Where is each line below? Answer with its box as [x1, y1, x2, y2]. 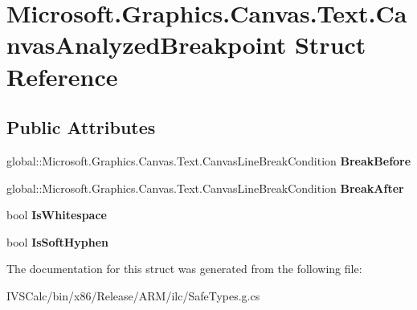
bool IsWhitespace [6, 206, 107, 223]
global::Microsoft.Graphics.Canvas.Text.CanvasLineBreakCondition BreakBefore [6, 152, 411, 169]
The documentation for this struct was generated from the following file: [6, 260, 362, 277]
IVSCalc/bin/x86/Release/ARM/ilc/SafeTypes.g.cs [6, 287, 260, 304]
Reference [6, 59, 118, 92]
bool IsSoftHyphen [6, 233, 109, 250]
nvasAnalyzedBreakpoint [6, 28, 287, 61]
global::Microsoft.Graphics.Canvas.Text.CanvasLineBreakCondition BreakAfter [6, 179, 404, 196]
